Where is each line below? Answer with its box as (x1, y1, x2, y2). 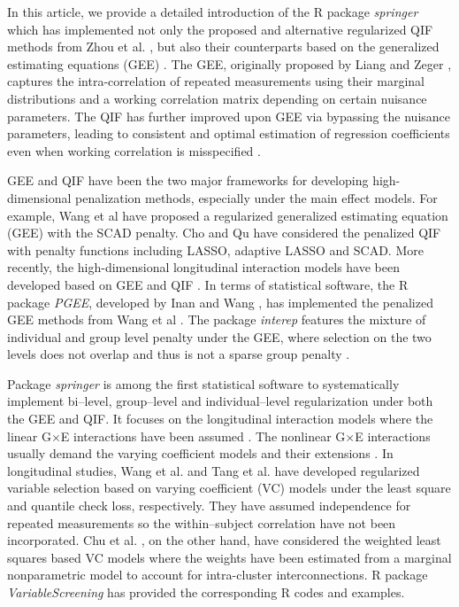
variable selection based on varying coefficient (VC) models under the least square (7, 479, 451, 497)
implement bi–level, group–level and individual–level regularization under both (7, 392, 433, 410)
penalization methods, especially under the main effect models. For (75, 188, 438, 206)
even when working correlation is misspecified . (7, 141, 261, 160)
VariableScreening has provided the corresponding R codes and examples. (7, 583, 405, 601)
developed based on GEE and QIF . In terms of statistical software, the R (7, 275, 409, 293)
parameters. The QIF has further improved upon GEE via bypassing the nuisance (7, 106, 451, 125)
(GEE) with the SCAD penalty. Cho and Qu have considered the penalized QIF (7, 223, 441, 242)
